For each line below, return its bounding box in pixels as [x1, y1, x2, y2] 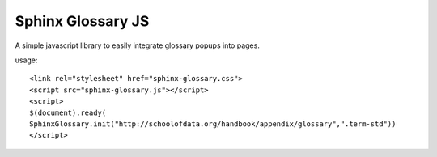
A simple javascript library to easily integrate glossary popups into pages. [15, 40, 261, 50]
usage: [15, 55, 38, 65]
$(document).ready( [29, 108, 107, 117]
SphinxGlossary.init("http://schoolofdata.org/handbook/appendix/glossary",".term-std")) [29, 119, 397, 129]
